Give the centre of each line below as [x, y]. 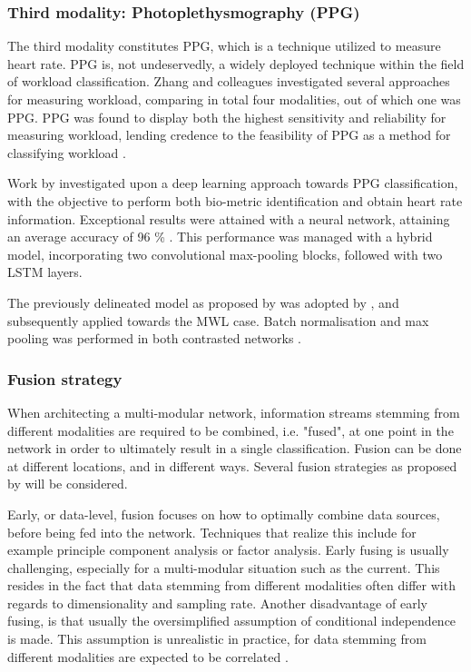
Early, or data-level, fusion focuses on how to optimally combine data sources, [224, 514]
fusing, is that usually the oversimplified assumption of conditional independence [232, 621]
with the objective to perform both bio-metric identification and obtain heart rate [235, 200]
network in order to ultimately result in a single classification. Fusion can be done [235, 448]
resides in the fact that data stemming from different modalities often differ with [231, 585]
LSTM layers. [45, 272]
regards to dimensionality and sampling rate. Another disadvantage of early [217, 603]
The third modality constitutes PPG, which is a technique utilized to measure [224, 46]
